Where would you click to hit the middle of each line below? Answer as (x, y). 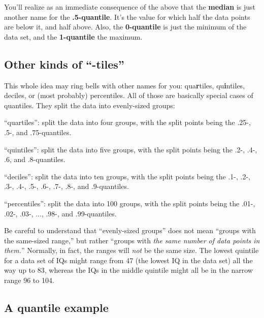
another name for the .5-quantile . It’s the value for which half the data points (127, 17)
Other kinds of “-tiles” (64, 64)
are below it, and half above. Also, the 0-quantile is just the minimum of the (125, 27)
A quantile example (56, 308)
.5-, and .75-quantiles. (38, 132)
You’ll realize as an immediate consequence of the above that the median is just (130, 7)
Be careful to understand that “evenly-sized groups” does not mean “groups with (130, 230)
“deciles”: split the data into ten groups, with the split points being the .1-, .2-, (127, 176)
